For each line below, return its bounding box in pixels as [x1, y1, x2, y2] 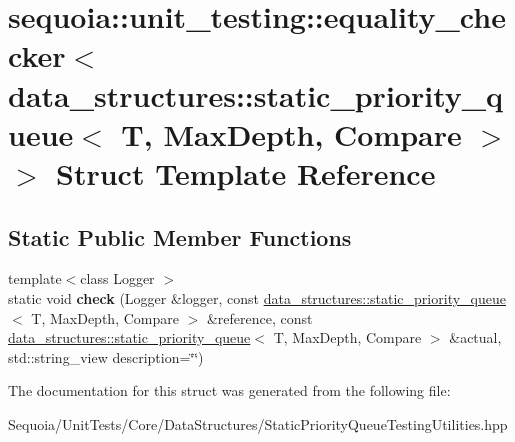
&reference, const [206, 307, 313, 328]
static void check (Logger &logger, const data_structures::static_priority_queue [8, 287, 506, 308]
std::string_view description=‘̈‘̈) [8, 346, 204, 367]
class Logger [80, 268, 155, 289]
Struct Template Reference [56, 152, 436, 193]
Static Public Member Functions [8, 221, 352, 252]
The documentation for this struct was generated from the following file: [8, 380, 451, 401]
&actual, [449, 327, 502, 348]
